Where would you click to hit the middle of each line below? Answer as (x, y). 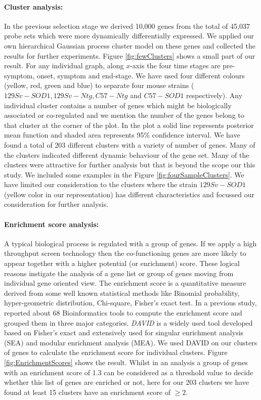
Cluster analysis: (34, 6)
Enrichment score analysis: (52, 224)
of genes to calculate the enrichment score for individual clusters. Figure (116, 352)
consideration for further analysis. (56, 204)
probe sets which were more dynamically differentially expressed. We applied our (129, 36)
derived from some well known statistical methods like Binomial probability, (122, 293)
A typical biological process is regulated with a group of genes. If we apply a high (130, 243)
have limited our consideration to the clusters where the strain (101, 184)
